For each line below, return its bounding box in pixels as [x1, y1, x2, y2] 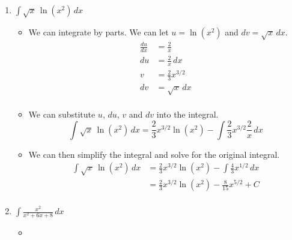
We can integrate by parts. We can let [28, 25, 169, 38]
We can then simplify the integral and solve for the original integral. [28, 148, 280, 160]
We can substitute [28, 108, 96, 121]
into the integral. [156, 108, 219, 121]
